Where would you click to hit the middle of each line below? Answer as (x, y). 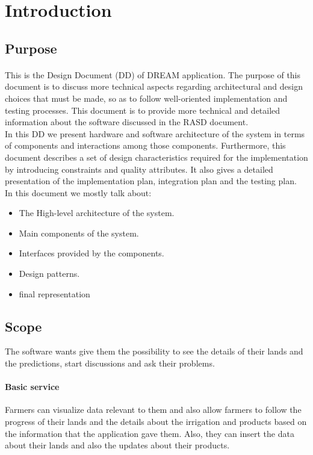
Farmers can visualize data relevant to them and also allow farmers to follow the (153, 410)
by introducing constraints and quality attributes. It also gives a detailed (139, 169)
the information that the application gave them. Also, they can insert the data (150, 433)
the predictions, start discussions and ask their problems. (110, 363)
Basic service (32, 387)
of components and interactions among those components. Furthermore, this (145, 145)
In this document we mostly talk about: (78, 192)
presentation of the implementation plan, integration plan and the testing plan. (151, 181)
